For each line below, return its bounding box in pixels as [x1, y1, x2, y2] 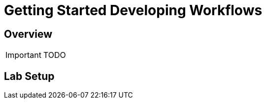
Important [5, 50, 41, 60]
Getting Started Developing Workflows [4, 2, 263, 19]
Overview [4, 27, 53, 40]
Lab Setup [4, 70, 55, 82]
